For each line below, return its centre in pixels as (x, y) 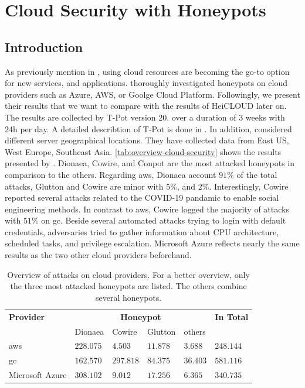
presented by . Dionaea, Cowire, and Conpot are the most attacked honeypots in (150, 163)
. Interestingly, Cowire (249, 186)
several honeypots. (128, 297)
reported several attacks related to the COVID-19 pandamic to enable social (142, 198)
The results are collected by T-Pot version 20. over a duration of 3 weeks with (145, 117)
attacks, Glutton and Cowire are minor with (84, 186)
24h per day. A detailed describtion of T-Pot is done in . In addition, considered (148, 128)
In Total (232, 316)
